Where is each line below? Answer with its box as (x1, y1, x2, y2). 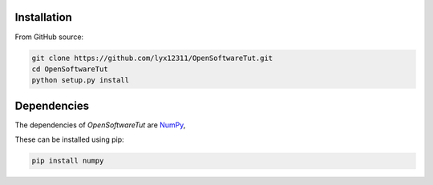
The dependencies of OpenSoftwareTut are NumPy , (14, 120, 186, 130)
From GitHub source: (14, 32, 84, 42)
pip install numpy (31, 156, 104, 166)
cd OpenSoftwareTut (31, 64, 108, 74)
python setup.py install (31, 76, 130, 85)
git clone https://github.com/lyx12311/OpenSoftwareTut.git (31, 53, 273, 62)
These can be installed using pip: (14, 135, 124, 144)
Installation (14, 10, 72, 24)
